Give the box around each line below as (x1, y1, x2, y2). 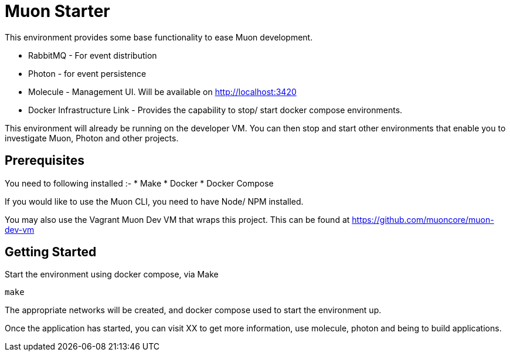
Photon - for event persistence (28, 68, 147, 79)
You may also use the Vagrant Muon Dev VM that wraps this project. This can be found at (5, 214, 350, 225)
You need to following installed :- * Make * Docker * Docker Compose (5, 178, 274, 188)
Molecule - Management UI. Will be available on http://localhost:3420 (28, 86, 297, 97)
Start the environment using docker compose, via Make (5, 269, 219, 280)
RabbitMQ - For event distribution (28, 50, 157, 60)
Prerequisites (5, 153, 84, 168)
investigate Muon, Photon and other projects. (5, 133, 179, 143)
